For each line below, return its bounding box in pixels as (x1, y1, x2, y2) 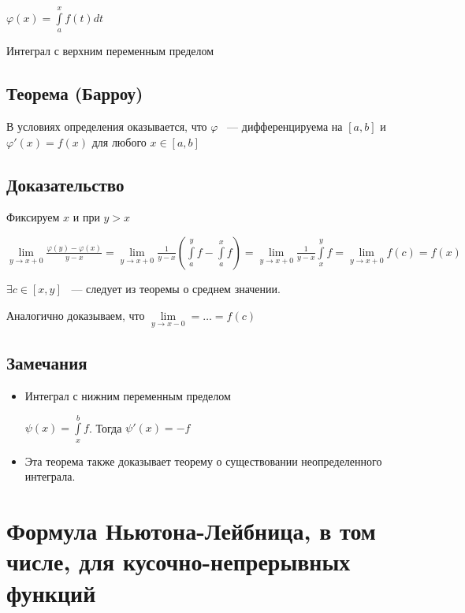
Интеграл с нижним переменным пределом (24, 387, 231, 403)
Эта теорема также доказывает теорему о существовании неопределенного (24, 452, 382, 469)
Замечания (6, 351, 87, 375)
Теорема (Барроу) (6, 81, 143, 106)
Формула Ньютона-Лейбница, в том (6, 515, 376, 547)
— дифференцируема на (227, 117, 343, 134)
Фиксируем (6, 209, 60, 225)
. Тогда (88, 419, 122, 436)
